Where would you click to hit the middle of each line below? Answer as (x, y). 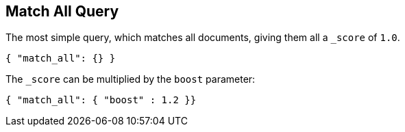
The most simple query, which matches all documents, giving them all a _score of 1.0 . (203, 38)
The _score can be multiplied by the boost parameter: (131, 79)
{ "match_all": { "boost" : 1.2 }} (101, 100)
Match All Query (62, 11)
